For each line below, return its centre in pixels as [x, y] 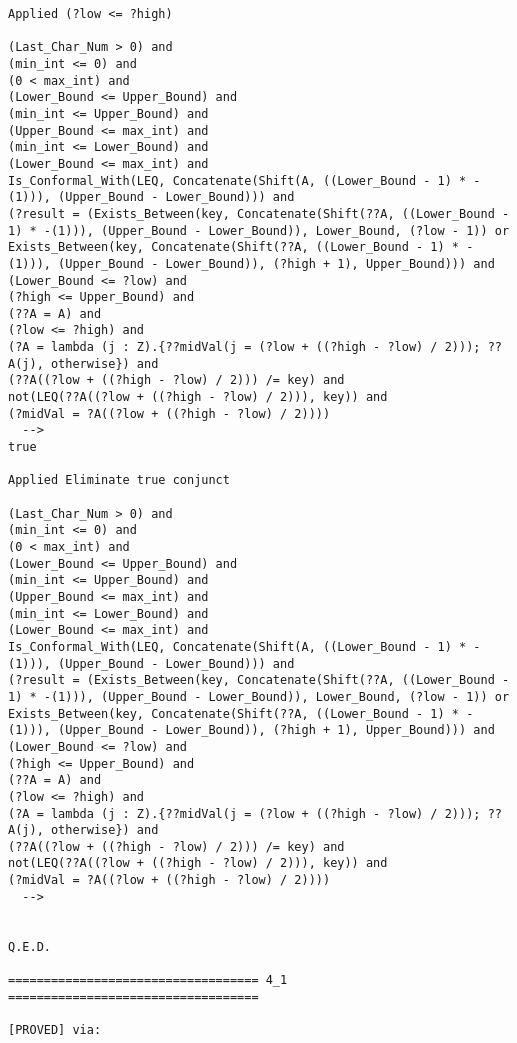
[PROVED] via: [55, 1030]
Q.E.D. [29, 946]
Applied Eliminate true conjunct [119, 480]
